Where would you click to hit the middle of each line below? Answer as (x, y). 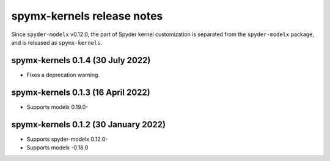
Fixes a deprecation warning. (63, 75)
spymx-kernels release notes (87, 16)
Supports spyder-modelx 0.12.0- (67, 139)
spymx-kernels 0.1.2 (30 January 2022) (89, 125)
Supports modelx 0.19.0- (57, 107)
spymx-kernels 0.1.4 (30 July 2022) (81, 60)
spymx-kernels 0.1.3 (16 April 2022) (81, 92)
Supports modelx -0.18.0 (57, 148)
